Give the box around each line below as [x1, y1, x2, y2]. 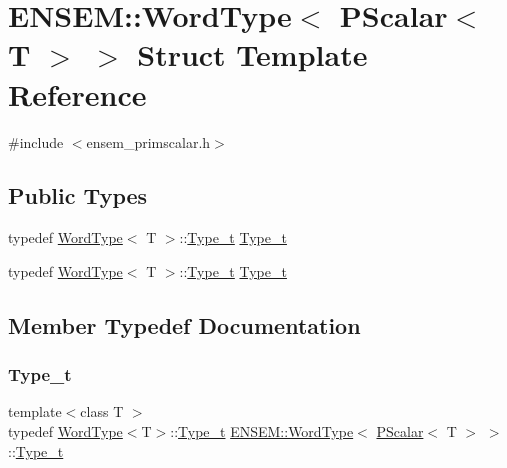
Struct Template [137, 34, 368, 75]
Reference [8, 73, 147, 114]
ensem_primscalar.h [86, 131, 211, 152]
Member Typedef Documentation [8, 309, 361, 340]
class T [80, 401, 124, 422]
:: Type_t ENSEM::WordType [170, 421, 354, 442]
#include [8, 131, 64, 152]
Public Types [8, 180, 148, 211]
